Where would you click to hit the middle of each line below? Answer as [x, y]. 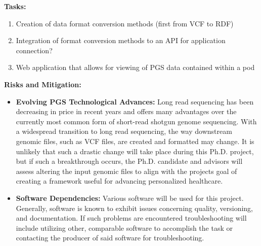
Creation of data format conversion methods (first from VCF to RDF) [125, 23]
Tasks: [15, 6]
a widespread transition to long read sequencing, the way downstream [124, 131]
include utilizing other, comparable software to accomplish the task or [124, 227]
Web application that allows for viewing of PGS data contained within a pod [135, 67]
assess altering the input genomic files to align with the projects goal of [126, 171]
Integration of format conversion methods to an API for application [121, 40]
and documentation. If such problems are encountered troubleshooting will [131, 218]
